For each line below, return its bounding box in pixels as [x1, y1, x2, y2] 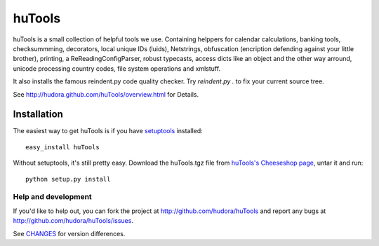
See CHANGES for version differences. [13, 229, 126, 238]
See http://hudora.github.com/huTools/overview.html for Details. [13, 90, 199, 98]
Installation [13, 109, 63, 121]
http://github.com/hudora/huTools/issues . [13, 217, 133, 225]
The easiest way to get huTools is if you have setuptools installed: [13, 127, 203, 135]
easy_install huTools [25, 143, 100, 151]
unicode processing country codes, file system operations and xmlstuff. [13, 64, 221, 73]
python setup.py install [25, 175, 111, 183]
